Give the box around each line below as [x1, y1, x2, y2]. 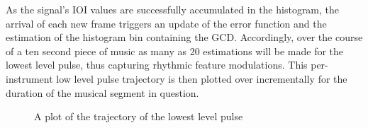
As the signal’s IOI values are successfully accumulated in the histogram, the [6, 2, 340, 16]
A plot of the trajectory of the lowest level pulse [34, 109, 243, 124]
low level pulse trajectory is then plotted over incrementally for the [56, 71, 347, 86]
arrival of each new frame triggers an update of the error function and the [6, 16, 327, 30]
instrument [6, 71, 53, 86]
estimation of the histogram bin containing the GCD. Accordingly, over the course [6, 30, 363, 45]
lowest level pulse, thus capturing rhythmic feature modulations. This [6, 57, 308, 72]
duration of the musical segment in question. [6, 85, 199, 100]
